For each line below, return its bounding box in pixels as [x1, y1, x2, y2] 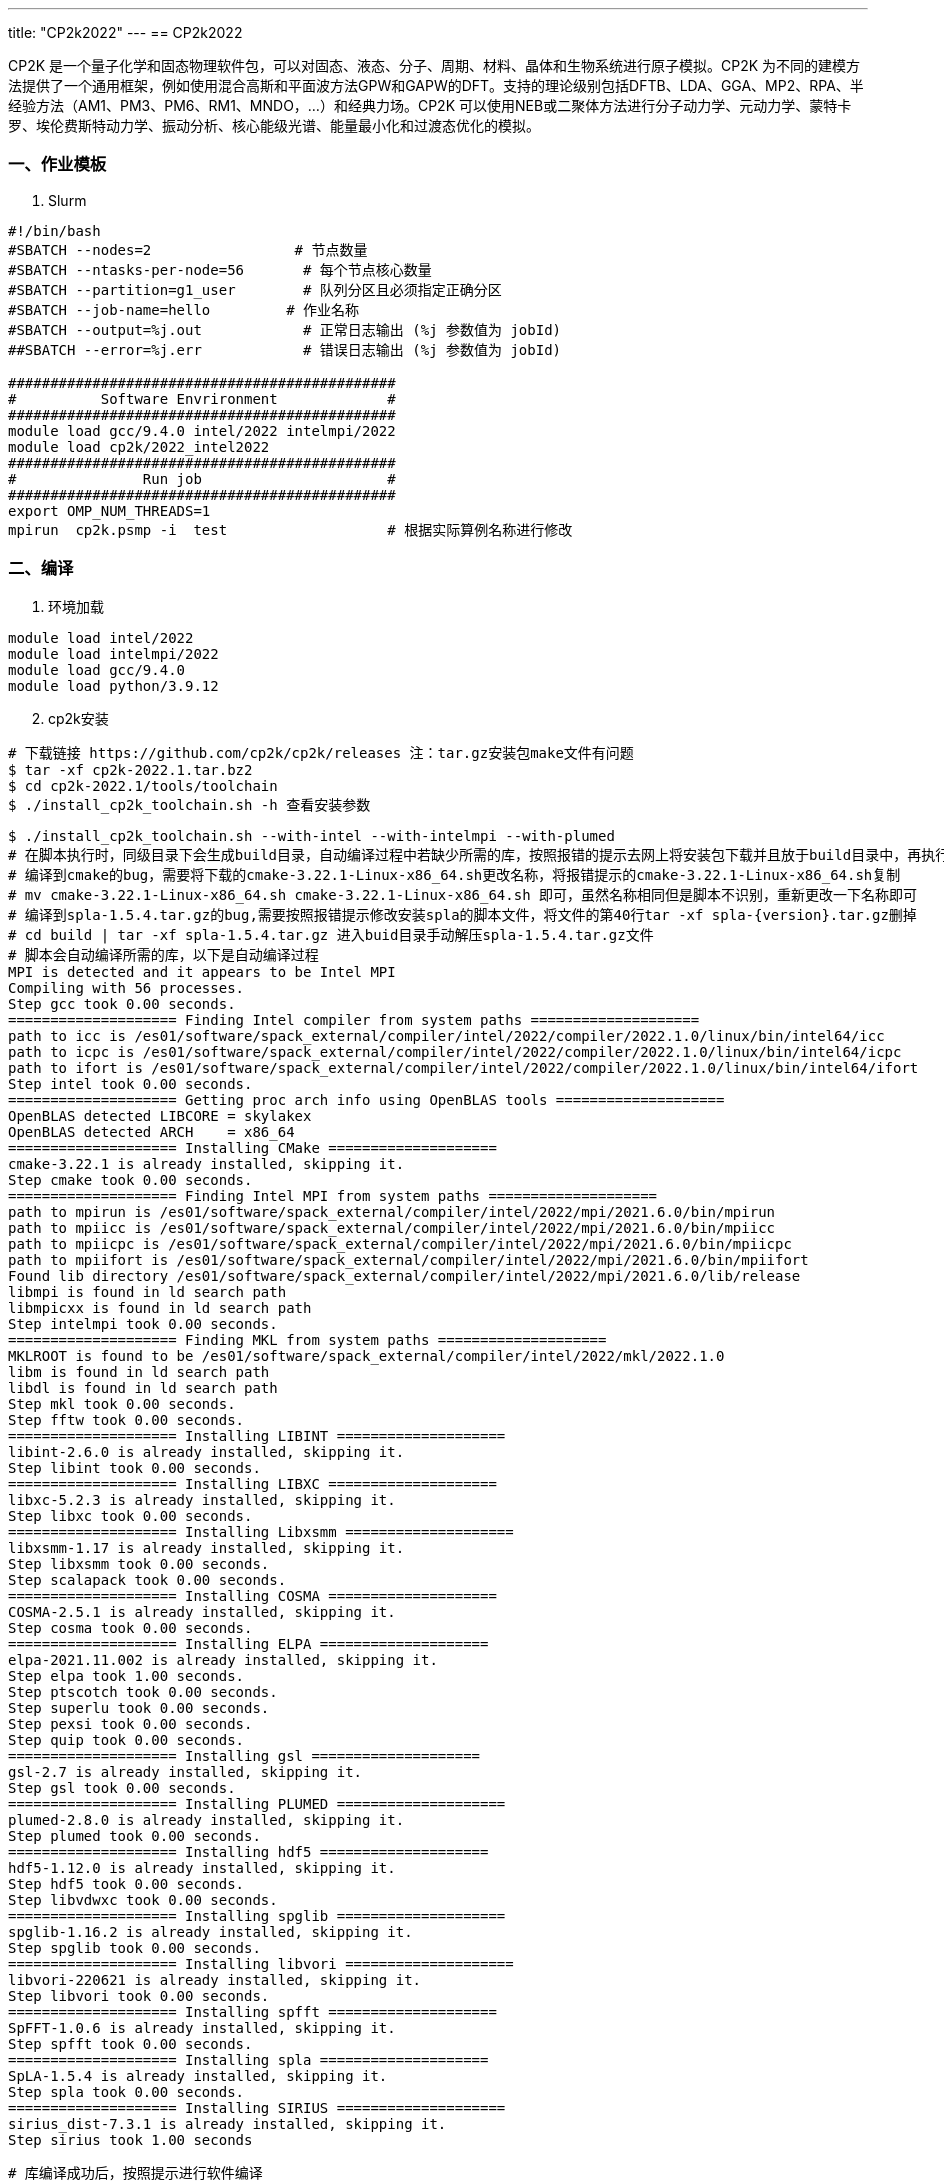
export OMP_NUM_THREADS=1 [8, 502, 211, 519]
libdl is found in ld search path [8, 1379, 278, 1396]
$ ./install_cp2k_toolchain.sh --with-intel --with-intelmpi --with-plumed [8, 827, 615, 844]
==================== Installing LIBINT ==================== [8, 1427, 506, 1444]
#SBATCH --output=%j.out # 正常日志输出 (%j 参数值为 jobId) [8, 321, 562, 338]
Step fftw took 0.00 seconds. [8, 1411, 245, 1428]
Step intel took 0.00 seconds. [8, 1075, 253, 1092]
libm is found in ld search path [8, 1363, 270, 1380]
